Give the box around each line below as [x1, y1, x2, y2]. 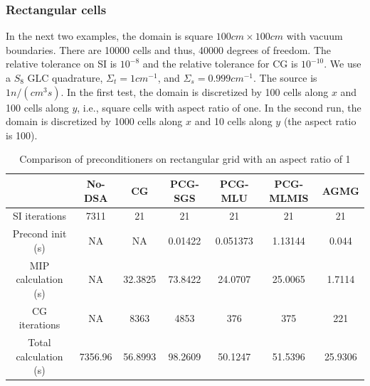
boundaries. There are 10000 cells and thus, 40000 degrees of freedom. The [6, 42, 332, 57]
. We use [324, 56, 361, 71]
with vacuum [286, 28, 343, 43]
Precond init [12, 226, 67, 241]
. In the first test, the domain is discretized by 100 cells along [60, 84, 329, 99]
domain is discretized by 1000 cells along [6, 114, 183, 129]
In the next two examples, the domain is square [6, 28, 213, 43]
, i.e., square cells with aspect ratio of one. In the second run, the [77, 100, 361, 114]
